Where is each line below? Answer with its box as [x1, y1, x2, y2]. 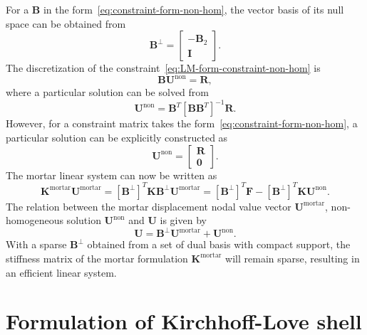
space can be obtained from [6, 16, 126, 31]
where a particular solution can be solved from [6, 85, 209, 100]
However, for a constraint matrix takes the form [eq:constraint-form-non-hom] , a [6, 116, 358, 131]
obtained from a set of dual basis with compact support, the [87, 237, 351, 252]
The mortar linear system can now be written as [6, 167, 217, 182]
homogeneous [6, 213, 63, 228]
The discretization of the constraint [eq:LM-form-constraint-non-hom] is [6, 60, 321, 75]
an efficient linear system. [6, 265, 117, 280]
